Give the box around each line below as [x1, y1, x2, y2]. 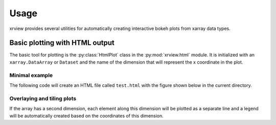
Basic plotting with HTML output [9, 39, 114, 47]
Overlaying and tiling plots [9, 95, 77, 102]
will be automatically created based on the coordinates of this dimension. [9, 112, 164, 119]
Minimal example [9, 72, 53, 79]
